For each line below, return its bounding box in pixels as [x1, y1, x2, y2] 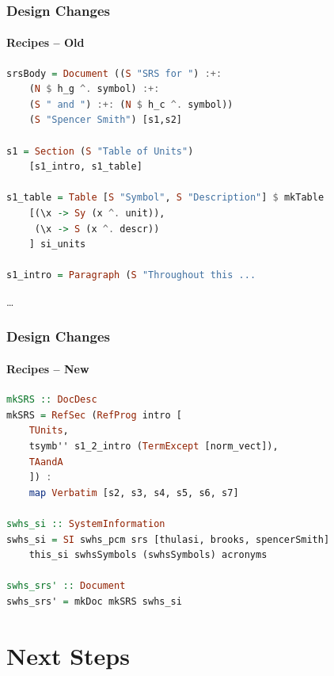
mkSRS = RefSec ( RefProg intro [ [6, 409, 182, 421]
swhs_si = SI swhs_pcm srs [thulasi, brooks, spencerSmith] [6, 533, 330, 545]
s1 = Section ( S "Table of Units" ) [6, 145, 194, 157]
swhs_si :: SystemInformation [6, 518, 165, 529]
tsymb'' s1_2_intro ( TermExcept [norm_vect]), [28, 440, 279, 452]
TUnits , [28, 425, 69, 437]
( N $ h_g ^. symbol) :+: [28, 83, 160, 95]
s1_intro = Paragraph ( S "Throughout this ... [6, 269, 256, 281]
